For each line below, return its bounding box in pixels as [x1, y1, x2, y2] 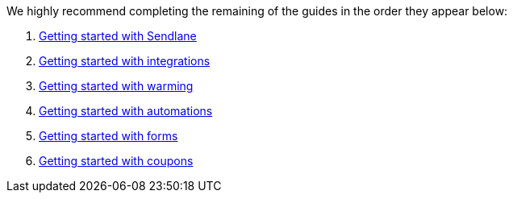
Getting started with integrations [39, 54, 211, 68]
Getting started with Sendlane [39, 29, 197, 43]
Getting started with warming [39, 79, 194, 93]
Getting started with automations [39, 104, 213, 118]
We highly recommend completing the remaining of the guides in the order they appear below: [6, 4, 508, 18]
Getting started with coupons [39, 154, 194, 168]
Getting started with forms [39, 129, 178, 143]
